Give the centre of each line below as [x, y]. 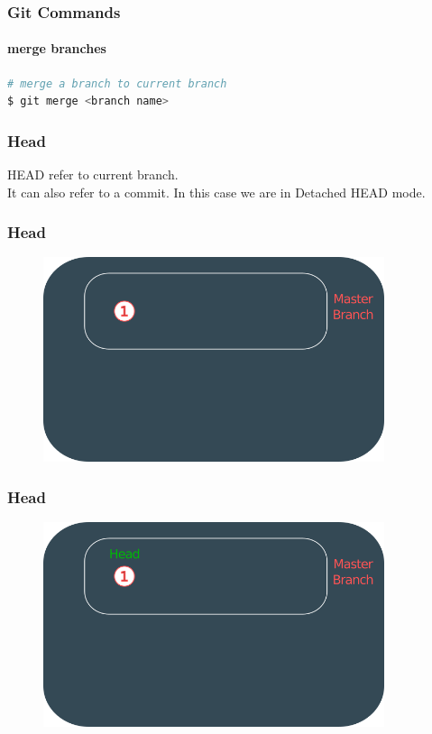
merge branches [57, 48]
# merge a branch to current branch [117, 83]
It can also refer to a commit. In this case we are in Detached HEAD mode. [216, 192]
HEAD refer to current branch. [93, 174]
